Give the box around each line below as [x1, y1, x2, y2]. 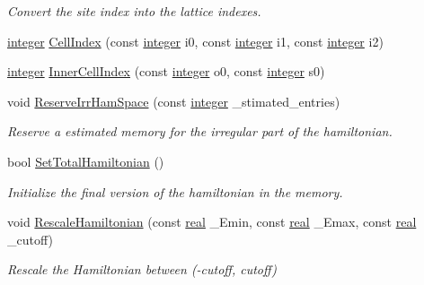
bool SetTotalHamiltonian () [7, 151, 164, 170]
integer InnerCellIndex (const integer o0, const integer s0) [7, 62, 325, 81]
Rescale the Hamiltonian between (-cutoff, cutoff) [7, 260, 278, 279]
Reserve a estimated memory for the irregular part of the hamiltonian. [7, 122, 393, 141]
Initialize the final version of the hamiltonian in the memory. [7, 182, 343, 201]
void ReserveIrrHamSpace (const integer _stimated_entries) [7, 91, 340, 110]
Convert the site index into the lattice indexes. [7, 2, 261, 20]
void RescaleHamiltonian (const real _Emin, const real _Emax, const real [7, 212, 417, 231]
